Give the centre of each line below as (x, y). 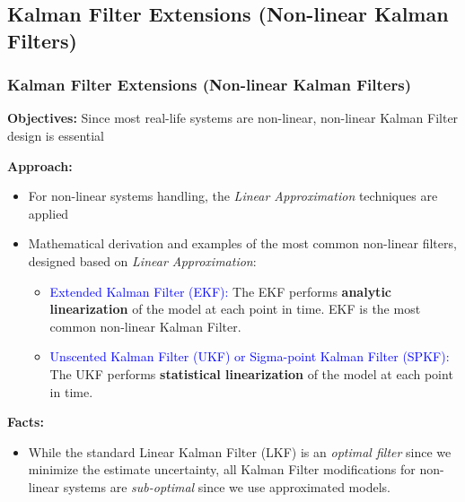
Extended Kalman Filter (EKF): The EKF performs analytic (221, 291)
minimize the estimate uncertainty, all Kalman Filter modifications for (222, 469)
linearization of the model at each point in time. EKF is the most (235, 309)
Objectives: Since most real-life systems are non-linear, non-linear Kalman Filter (233, 118)
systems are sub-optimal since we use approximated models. (227, 486)
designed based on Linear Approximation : (142, 260)
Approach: (40, 165)
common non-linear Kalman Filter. (145, 326)
